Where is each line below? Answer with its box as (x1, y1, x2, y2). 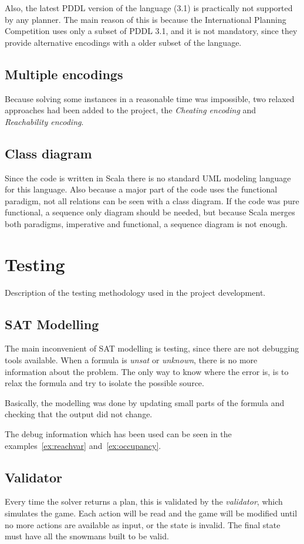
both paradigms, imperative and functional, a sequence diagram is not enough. (5, 217, 288, 229)
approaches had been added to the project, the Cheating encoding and (5, 104, 256, 116)
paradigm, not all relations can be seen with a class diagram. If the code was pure (5, 194, 299, 207)
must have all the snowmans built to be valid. (5, 530, 169, 542)
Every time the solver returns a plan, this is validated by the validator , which (5, 495, 283, 508)
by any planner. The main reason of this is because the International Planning (5, 13, 286, 25)
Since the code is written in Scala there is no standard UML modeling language (5, 171, 291, 184)
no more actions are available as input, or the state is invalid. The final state (5, 518, 281, 531)
